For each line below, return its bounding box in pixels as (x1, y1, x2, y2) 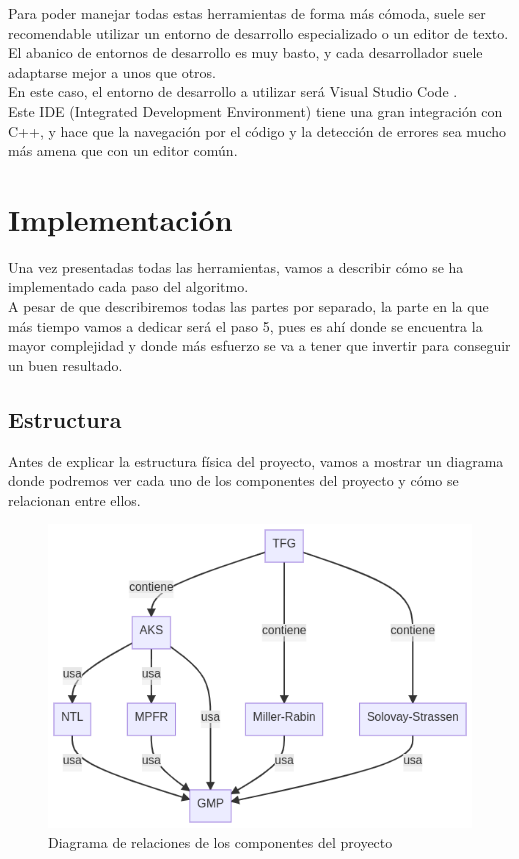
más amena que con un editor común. (8, 140, 238, 161)
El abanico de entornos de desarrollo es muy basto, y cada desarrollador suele (8, 42, 483, 63)
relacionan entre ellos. (8, 489, 141, 510)
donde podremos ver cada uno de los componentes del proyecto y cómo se (8, 470, 459, 491)
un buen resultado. (8, 354, 123, 375)
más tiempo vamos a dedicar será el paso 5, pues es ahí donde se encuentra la (8, 315, 483, 336)
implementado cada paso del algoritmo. (8, 276, 249, 297)
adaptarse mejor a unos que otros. (8, 61, 217, 82)
